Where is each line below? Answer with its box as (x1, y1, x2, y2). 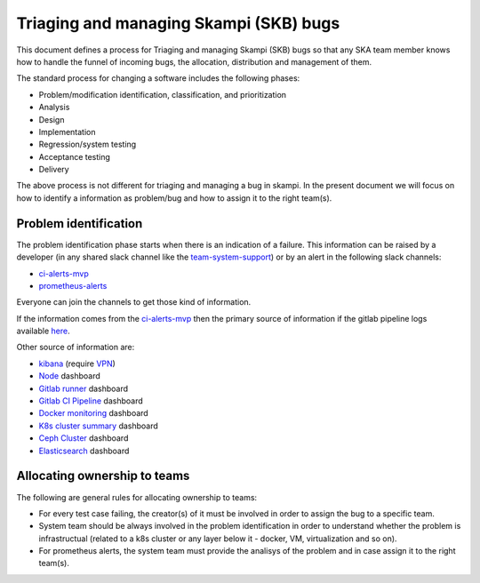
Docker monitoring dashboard (38, 408, 148, 419)
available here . (16, 325, 70, 337)
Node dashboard (38, 371, 101, 381)
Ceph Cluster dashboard (38, 433, 129, 443)
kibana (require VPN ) (38, 358, 116, 369)
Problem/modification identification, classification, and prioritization (38, 89, 287, 100)
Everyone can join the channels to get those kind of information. (16, 297, 252, 307)
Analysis (38, 102, 70, 113)
